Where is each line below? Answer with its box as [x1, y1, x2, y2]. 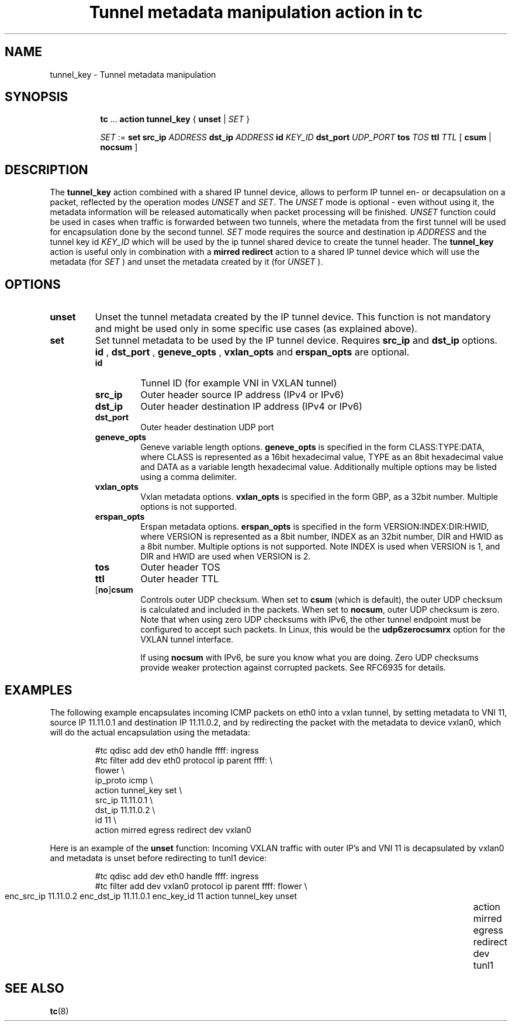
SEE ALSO [5, 981, 64, 996]
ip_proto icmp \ [95, 775, 153, 785]
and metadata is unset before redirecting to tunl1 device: [50, 852, 267, 863]
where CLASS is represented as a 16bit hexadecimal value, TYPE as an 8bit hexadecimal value [140, 452, 504, 462]
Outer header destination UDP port [140, 422, 274, 433]
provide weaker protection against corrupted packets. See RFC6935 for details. [140, 662, 446, 673]
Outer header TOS [140, 561, 220, 574]
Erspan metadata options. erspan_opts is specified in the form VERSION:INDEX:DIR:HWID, [140, 521, 489, 532]
